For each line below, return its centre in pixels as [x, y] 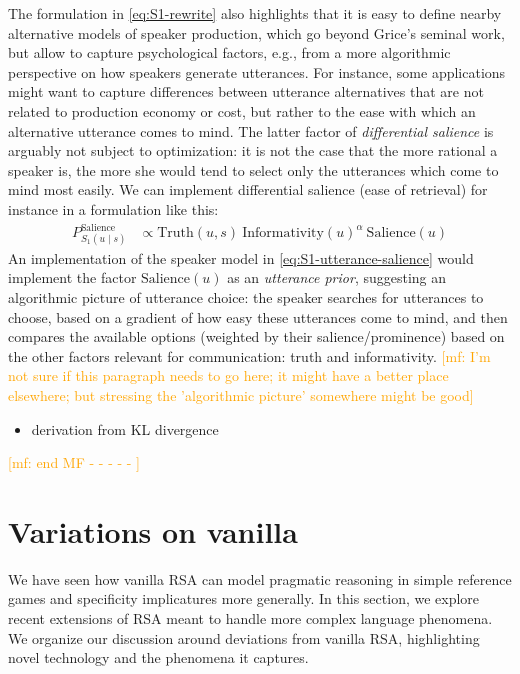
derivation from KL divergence [125, 428]
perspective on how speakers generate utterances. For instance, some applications [257, 71]
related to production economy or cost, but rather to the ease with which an [242, 110]
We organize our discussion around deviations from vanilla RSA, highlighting [244, 637]
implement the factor [72, 277]
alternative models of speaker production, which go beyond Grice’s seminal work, [256, 32]
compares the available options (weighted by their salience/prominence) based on [256, 336]
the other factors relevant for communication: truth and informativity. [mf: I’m [249, 355]
